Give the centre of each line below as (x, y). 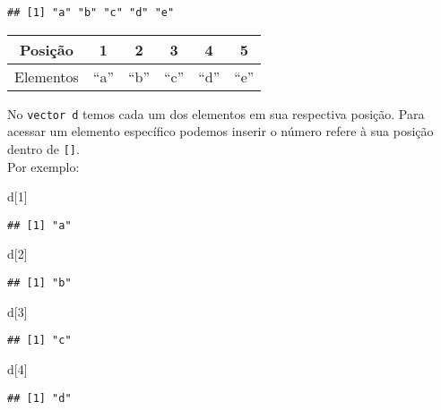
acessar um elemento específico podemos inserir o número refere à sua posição (220, 131)
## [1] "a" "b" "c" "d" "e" (91, 13)
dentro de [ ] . (43, 148)
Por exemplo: (43, 166)
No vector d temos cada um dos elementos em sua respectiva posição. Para (216, 113)
